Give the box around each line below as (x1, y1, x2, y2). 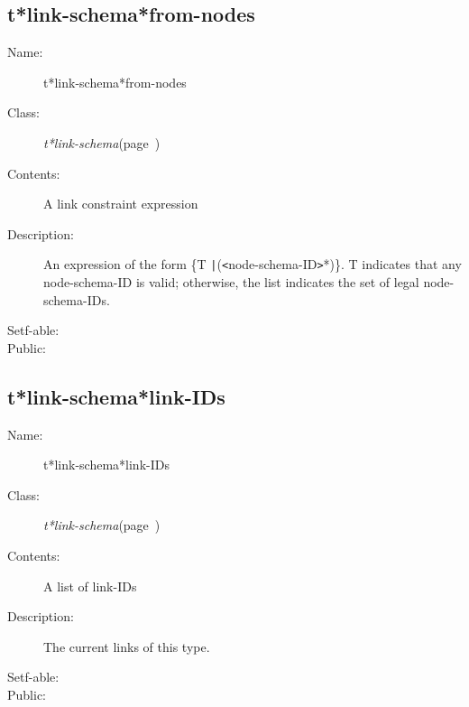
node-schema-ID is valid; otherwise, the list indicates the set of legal (43, 273, 419, 292)
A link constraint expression (43, 194, 198, 213)
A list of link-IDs (43, 576, 137, 595)
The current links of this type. (43, 637, 210, 656)
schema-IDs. (43, 290, 110, 309)
